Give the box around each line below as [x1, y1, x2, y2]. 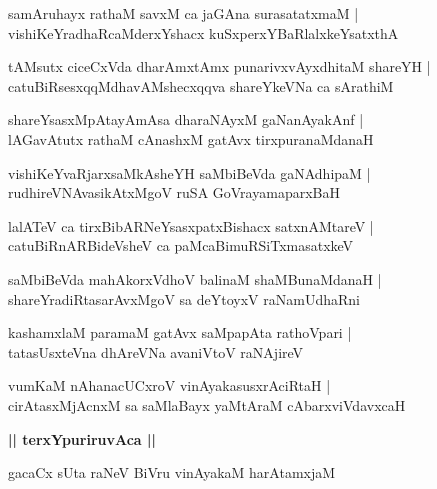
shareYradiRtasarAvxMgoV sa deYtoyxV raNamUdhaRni [8, 288, 360, 309]
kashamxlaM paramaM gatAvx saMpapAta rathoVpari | [8, 322, 352, 343]
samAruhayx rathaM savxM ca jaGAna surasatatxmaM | [8, 3, 359, 23]
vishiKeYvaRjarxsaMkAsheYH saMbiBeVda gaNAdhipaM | [8, 162, 371, 183]
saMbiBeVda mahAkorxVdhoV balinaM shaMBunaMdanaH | [8, 268, 382, 289]
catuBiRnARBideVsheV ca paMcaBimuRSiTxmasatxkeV [8, 235, 354, 256]
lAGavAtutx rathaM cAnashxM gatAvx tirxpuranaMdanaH [8, 128, 374, 149]
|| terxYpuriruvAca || [8, 428, 156, 449]
